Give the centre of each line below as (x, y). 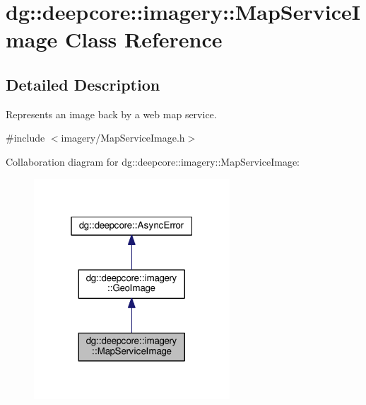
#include (25, 138)
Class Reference (144, 39)
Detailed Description (83, 84)
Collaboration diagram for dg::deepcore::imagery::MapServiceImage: (153, 161)
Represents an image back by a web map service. (111, 114)
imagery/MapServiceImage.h (123, 138)
